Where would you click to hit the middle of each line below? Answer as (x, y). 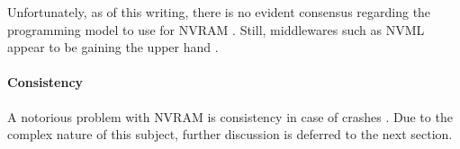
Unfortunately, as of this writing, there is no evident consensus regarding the (219, 12)
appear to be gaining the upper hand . (113, 47)
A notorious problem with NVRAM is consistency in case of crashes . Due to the (230, 116)
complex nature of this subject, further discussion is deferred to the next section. (230, 134)
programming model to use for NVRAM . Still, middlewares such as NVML (216, 29)
